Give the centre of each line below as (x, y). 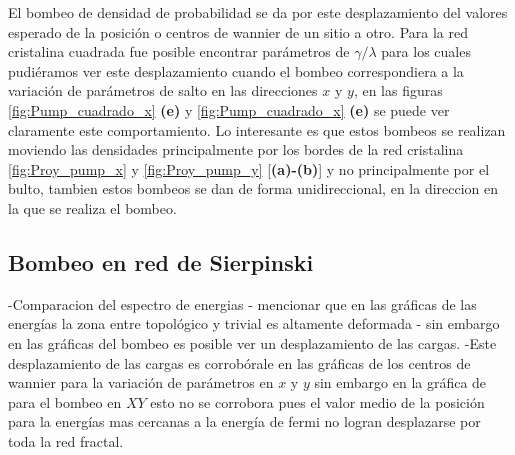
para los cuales (426, 51)
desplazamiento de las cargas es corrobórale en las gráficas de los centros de (239, 362)
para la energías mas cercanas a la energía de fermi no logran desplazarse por (244, 421)
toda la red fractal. (66, 440)
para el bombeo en (65, 401)
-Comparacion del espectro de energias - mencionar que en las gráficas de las (242, 303)
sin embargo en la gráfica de (400, 382)
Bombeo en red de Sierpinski (161, 261)
